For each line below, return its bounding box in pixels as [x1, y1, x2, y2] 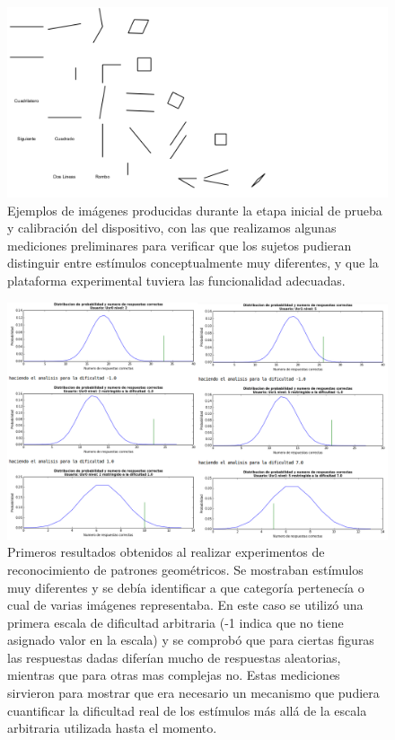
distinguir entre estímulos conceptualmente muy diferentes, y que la [7, 253, 379, 272]
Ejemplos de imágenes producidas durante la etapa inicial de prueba [7, 200, 382, 219]
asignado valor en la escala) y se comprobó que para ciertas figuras [7, 630, 374, 649]
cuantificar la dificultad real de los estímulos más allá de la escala [7, 700, 367, 719]
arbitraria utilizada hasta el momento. [7, 718, 217, 737]
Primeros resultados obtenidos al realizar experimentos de [7, 542, 325, 561]
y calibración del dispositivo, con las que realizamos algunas [7, 218, 337, 237]
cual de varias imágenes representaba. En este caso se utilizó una [7, 595, 364, 614]
